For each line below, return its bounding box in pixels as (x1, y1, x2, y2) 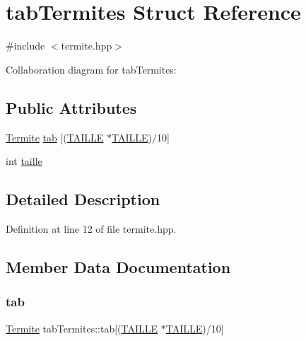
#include (6, 38, 45, 53)
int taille (6, 154, 42, 168)
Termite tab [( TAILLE (6, 129, 104, 144)
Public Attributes (6, 96, 137, 118)
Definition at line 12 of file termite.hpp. (6, 221, 177, 236)
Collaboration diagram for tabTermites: (6, 62, 177, 76)
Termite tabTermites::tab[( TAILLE (6, 320, 158, 335)
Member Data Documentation (6, 255, 231, 277)
